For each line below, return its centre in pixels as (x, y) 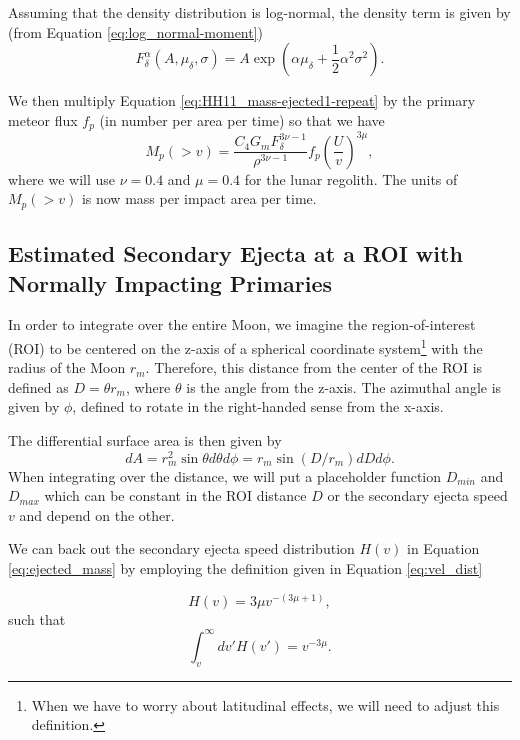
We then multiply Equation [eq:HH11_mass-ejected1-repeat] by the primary (242, 100)
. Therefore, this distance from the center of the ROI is (314, 367)
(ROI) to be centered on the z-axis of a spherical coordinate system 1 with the (245, 346)
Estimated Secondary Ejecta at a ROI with (235, 253)
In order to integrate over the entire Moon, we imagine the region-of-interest (242, 324)
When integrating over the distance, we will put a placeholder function (225, 475)
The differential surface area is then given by (145, 440)
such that (37, 618)
